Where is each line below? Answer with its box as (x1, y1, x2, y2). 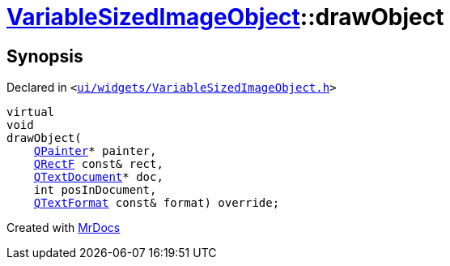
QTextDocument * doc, (33, 170, 163, 184)
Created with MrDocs (6, 221, 121, 235)
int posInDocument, (33, 183, 157, 197)
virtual (6, 105, 55, 119)
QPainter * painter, (33, 144, 157, 158)
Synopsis (6, 45, 83, 66)
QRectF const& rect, (33, 157, 163, 171)
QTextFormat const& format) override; (33, 196, 280, 210)
